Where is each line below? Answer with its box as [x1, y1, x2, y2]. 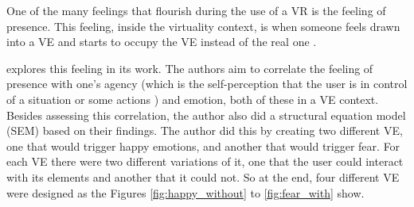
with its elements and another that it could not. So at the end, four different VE [6, 168, 400, 185]
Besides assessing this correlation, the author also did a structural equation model [6, 106, 406, 123]
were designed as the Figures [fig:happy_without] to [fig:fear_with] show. [6, 184, 365, 201]
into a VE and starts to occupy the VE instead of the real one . [6, 33, 317, 50]
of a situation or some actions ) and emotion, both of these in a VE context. [6, 90, 379, 107]
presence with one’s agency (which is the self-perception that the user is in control [6, 75, 408, 92]
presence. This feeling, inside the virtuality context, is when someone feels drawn [6, 17, 400, 34]
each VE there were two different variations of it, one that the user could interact [6, 153, 404, 170]
